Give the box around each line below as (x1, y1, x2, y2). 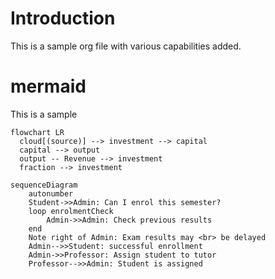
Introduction (10, 7, 116, 30)
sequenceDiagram (10, 180, 78, 190)
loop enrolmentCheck (28, 206, 114, 216)
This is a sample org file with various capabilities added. (10, 40, 242, 52)
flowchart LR (10, 127, 65, 137)
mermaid (10, 75, 87, 98)
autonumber (28, 188, 74, 199)
